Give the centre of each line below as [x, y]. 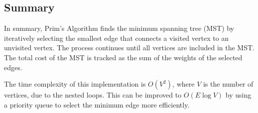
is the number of [228, 84]
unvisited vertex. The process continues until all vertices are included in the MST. [129, 48]
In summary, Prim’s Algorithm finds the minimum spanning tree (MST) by [119, 28]
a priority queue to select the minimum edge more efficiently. [97, 104]
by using [238, 95]
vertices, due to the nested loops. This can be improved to [93, 95]
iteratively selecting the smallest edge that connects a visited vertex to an [117, 38]
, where [184, 84]
